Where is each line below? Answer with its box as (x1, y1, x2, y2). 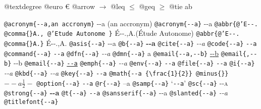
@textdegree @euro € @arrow (4, 1, 95, 11)
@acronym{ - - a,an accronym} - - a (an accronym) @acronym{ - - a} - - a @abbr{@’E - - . (4, 18, 258, 28)
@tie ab (169, 1, 192, 11)
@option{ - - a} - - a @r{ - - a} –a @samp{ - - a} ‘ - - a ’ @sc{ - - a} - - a (36, 77, 228, 88)
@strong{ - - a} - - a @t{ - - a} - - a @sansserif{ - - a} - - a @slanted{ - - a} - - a (4, 87, 228, 98)
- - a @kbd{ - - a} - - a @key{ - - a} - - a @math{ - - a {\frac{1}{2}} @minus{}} (4, 67, 229, 78)
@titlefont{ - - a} (4, 98, 59, 106)
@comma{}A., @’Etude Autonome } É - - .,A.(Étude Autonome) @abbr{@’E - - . (4, 28, 240, 38)
